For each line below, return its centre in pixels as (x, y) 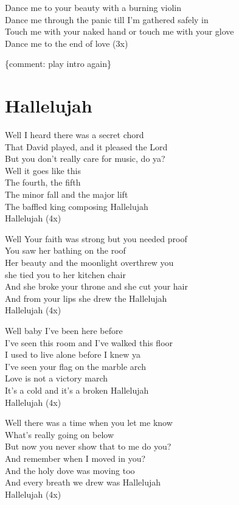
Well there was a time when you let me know (89, 423)
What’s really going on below (60, 434)
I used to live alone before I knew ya (73, 354)
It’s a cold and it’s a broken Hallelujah (77, 390)
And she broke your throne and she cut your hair (96, 286)
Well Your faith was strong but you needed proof (96, 238)
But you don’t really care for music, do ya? (85, 158)
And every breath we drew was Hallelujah (83, 482)
